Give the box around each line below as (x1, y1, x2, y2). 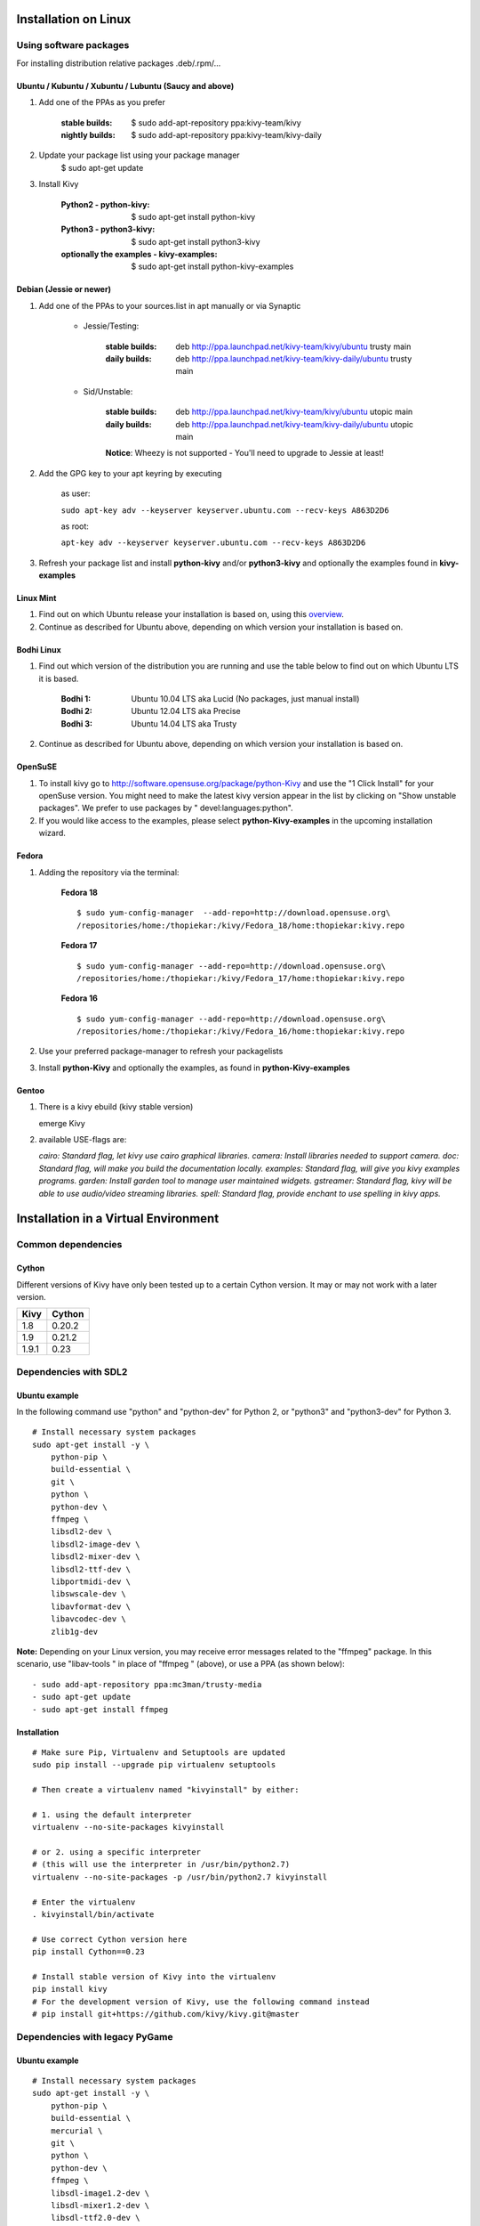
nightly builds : (60, 129, 116, 140)
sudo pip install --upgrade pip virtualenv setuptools (32, 1759, 276, 1770)
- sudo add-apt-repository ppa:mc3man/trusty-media (32, 1679, 262, 1689)
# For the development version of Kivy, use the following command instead (32, 1996, 370, 2007)
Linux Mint (16, 593, 57, 604)
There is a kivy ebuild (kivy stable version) (38, 1101, 194, 1112)
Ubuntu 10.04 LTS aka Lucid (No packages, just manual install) (131, 694, 360, 704)
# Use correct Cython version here (32, 1934, 188, 1945)
